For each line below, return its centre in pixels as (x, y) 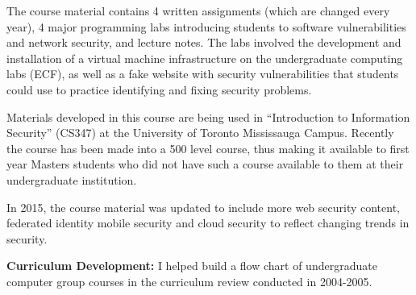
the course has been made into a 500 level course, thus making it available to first (208, 148)
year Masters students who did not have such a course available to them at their (205, 164)
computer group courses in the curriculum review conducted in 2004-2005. (189, 281)
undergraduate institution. (72, 179)
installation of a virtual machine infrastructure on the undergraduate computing (205, 58)
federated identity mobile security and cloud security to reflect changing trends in (208, 223)
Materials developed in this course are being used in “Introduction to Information (208, 116)
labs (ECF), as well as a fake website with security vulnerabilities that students (203, 74)
